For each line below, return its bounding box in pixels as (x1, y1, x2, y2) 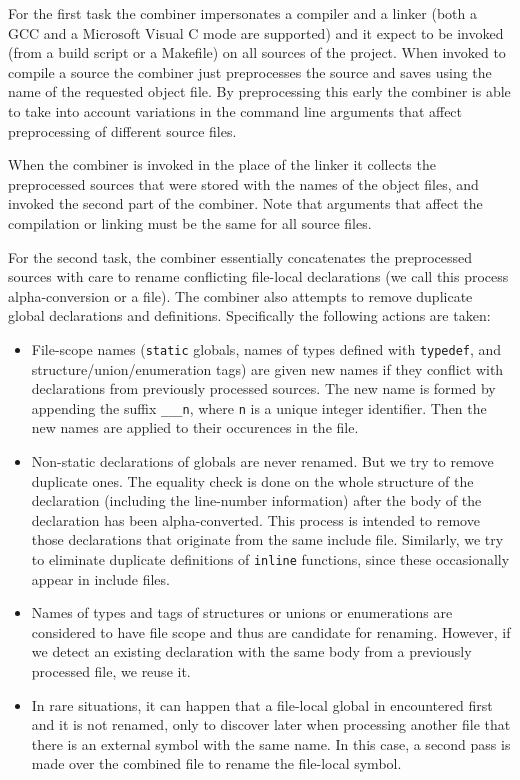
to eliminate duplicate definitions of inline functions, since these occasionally (31, 548, 510, 569)
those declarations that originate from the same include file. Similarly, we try (31, 529, 504, 550)
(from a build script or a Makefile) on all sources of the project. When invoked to (8, 42, 506, 63)
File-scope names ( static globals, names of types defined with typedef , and (31, 338, 502, 359)
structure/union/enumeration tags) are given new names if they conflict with (31, 358, 504, 379)
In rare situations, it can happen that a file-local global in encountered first (31, 694, 493, 715)
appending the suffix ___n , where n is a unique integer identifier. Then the (31, 397, 487, 418)
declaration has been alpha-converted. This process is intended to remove (31, 509, 480, 530)
